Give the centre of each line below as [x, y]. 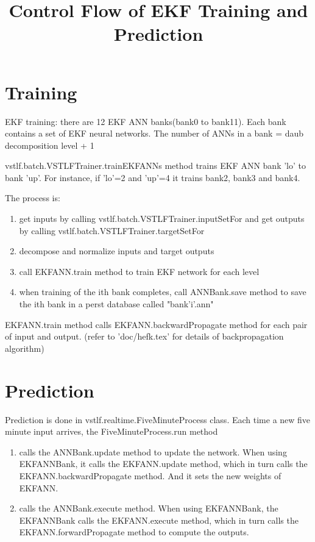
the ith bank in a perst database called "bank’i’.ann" [116, 304]
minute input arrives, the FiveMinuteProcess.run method [111, 431]
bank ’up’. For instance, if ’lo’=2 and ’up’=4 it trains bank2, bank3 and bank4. [153, 177]
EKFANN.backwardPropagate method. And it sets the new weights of [150, 475]
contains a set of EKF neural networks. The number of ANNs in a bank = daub [154, 133]
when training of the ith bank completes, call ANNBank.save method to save [163, 292]
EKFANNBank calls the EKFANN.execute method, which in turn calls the [159, 520]
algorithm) [25, 348]
